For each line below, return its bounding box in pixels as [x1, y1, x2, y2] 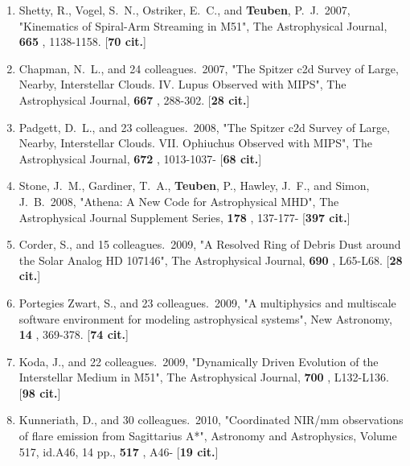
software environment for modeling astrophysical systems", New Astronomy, [18, 310, 392, 327]
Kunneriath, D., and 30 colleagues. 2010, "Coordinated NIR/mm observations [18, 411, 404, 428]
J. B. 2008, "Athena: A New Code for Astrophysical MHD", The [18, 192, 339, 209]
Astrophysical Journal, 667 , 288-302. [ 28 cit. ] [18, 91, 250, 108]
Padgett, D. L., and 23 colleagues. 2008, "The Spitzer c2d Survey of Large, [18, 118, 391, 135]
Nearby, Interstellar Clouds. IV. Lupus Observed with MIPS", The [18, 76, 346, 93]
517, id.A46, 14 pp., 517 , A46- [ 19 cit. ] [18, 443, 219, 460]
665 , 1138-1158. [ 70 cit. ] [18, 33, 146, 50]
